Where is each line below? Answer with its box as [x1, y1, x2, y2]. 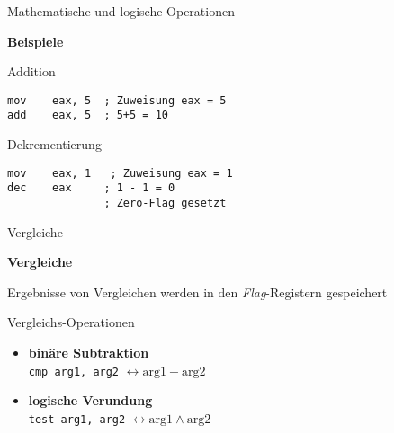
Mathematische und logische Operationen [7, 2, 235, 20]
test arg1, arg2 [28, 412, 126, 426]
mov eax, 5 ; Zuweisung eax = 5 [7, 93, 227, 107]
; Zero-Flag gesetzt [103, 197, 227, 209]
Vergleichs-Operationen [7, 313, 135, 331]
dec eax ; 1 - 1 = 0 [7, 181, 175, 195]
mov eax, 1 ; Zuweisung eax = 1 [7, 166, 233, 180]
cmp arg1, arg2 [28, 365, 120, 378]
